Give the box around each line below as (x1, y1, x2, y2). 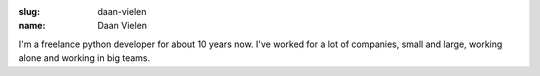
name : (18, 20, 46, 32)
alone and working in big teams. (18, 52, 150, 64)
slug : (18, 6, 40, 17)
